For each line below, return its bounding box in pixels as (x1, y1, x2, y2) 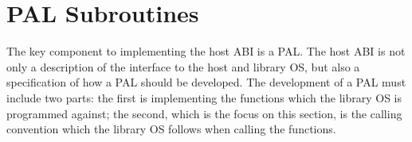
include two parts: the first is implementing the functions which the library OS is (6, 89, 402, 106)
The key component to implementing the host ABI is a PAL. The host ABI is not (6, 43, 406, 59)
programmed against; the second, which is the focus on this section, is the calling (6, 105, 402, 121)
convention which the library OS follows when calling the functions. (6, 121, 336, 137)
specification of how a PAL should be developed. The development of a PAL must (6, 74, 406, 90)
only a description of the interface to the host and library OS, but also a (6, 58, 360, 75)
